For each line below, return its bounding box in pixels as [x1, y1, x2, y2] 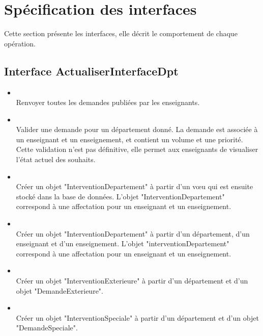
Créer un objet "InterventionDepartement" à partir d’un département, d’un [16, 228, 250, 239]
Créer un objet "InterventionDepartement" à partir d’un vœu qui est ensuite [16, 181, 253, 192]
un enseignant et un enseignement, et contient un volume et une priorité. [16, 134, 243, 144]
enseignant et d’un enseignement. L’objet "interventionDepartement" [16, 238, 229, 249]
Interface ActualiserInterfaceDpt [4, 63, 179, 79]
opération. [4, 38, 36, 48]
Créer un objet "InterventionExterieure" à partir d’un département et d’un [16, 275, 248, 286]
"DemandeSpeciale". [16, 322, 78, 333]
